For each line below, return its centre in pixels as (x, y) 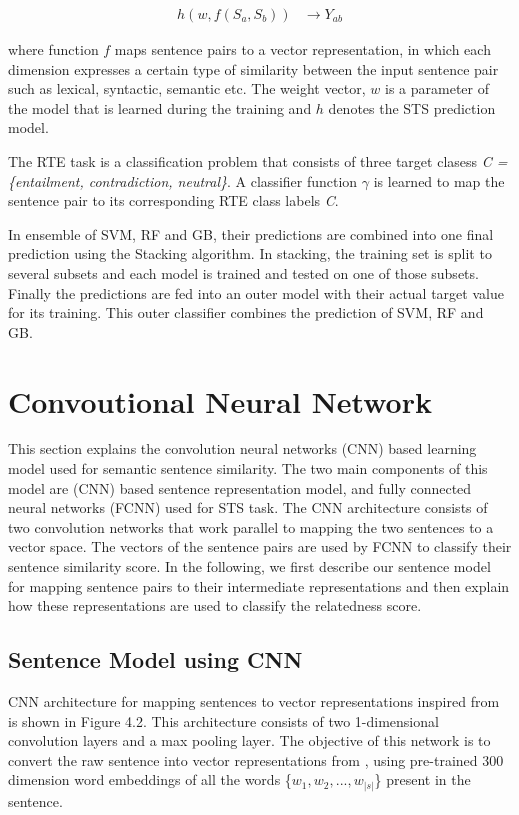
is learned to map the (439, 180)
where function (53, 49)
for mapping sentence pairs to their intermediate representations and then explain (259, 585)
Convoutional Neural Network (220, 400)
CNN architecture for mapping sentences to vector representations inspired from (254, 701)
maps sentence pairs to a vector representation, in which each (302, 49)
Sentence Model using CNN (155, 659)
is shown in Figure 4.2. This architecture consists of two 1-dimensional (223, 720)
